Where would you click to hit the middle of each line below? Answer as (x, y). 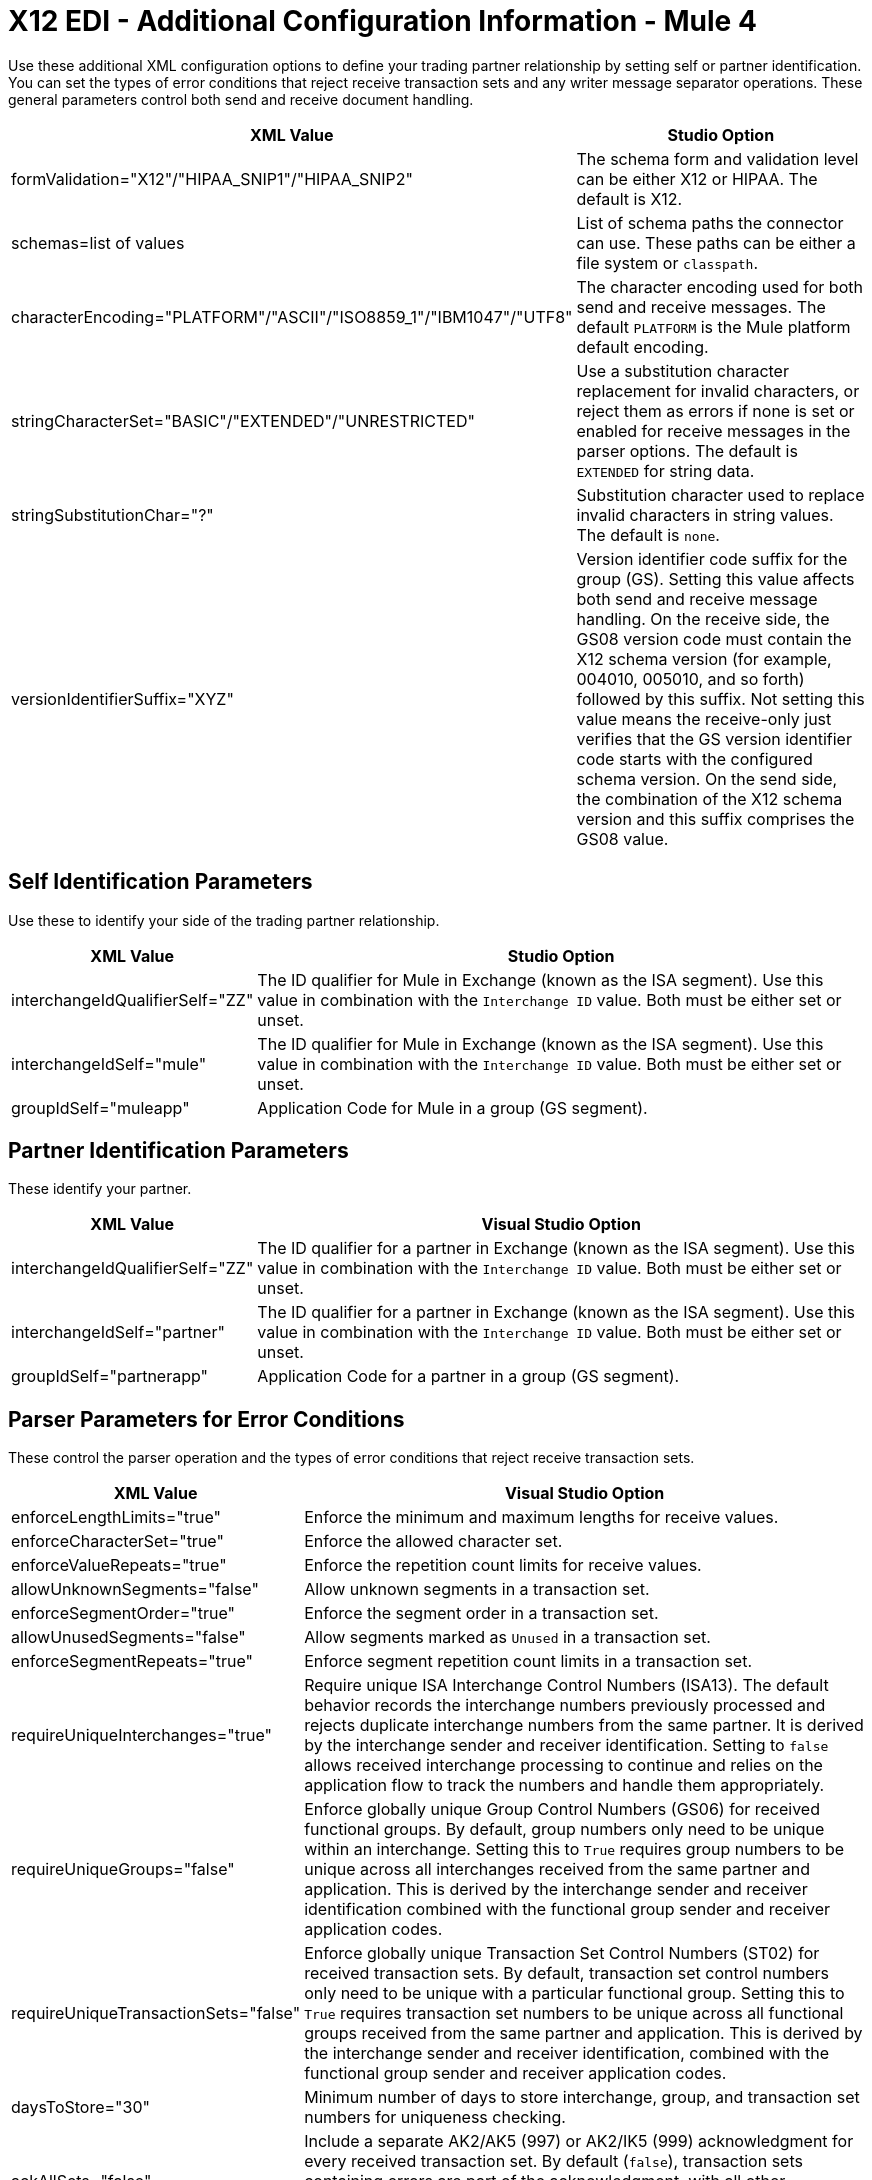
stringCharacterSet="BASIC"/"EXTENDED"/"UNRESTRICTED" (243, 420)
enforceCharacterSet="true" (117, 1541)
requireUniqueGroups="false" (123, 1869)
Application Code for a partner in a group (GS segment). (468, 1376)
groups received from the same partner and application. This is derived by (583, 2033)
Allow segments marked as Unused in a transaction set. (507, 1637)
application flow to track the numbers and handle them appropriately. (564, 1785)
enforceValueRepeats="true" (119, 1565)
